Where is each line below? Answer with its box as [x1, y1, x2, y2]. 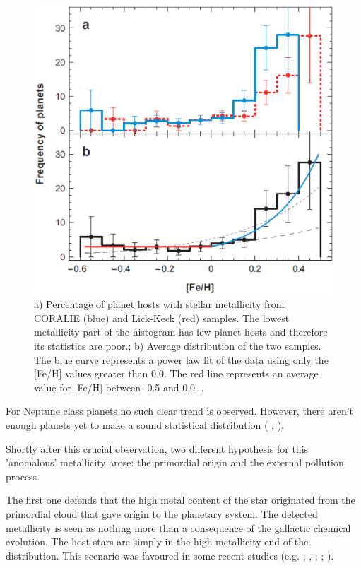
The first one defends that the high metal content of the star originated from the [6, 492, 355, 507]
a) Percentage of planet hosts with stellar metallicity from [34, 297, 285, 312]
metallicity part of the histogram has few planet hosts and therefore [34, 324, 328, 339]
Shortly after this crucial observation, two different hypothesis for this [6, 441, 309, 456]
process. [6, 468, 40, 483]
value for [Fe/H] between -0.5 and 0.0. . [34, 379, 204, 394]
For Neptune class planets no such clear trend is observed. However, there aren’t [6, 403, 354, 418]
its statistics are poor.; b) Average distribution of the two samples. [34, 338, 321, 353]
